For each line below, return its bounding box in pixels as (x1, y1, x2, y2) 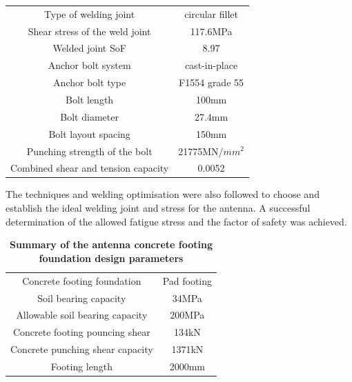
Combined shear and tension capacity (10, 161, 169, 175)
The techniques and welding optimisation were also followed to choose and (6, 187, 320, 201)
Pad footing (162, 273, 213, 288)
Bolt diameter (60, 109, 119, 123)
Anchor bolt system (48, 58, 131, 72)
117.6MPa (190, 23, 233, 38)
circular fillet (184, 6, 238, 21)
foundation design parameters (39, 250, 184, 265)
